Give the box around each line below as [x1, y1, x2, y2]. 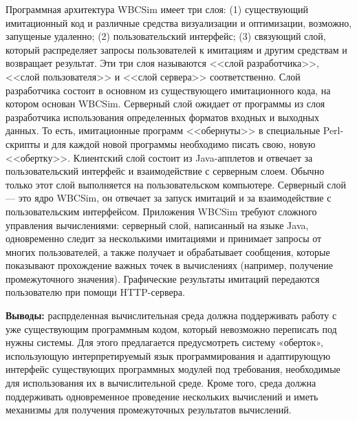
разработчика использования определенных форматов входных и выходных [6, 109, 319, 124]
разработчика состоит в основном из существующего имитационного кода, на [6, 83, 331, 97]
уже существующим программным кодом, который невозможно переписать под [6, 321, 337, 336]
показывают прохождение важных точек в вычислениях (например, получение [6, 258, 333, 272]
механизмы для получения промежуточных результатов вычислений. [6, 402, 292, 417]
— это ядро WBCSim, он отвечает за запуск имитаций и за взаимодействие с [6, 191, 332, 205]
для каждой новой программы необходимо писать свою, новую [52, 136, 316, 151]
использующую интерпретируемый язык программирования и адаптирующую [6, 348, 331, 363]
